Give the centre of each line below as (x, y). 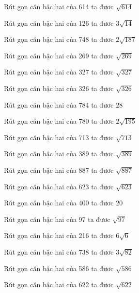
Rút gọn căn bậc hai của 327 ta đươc (59, 72)
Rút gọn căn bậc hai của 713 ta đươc (59, 137)
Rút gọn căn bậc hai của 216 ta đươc (59, 235)
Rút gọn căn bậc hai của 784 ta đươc (59, 104)
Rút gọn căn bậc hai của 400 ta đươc (59, 203)
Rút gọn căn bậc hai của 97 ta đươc (57, 219)
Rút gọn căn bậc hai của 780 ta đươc (59, 121)
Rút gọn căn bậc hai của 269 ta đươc (59, 55)
